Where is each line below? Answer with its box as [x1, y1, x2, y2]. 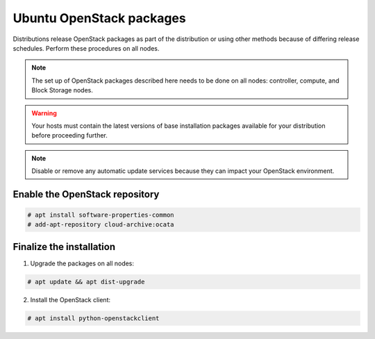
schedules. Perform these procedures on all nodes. [12, 44, 160, 52]
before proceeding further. [31, 131, 108, 140]
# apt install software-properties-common [27, 211, 174, 219]
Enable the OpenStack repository [12, 188, 160, 200]
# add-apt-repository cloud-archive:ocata [27, 221, 174, 229]
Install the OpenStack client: [30, 295, 111, 304]
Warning [31, 108, 57, 117]
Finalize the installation [12, 240, 116, 253]
